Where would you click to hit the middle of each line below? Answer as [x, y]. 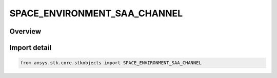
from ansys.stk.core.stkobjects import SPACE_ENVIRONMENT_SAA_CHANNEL [111, 63]
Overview [25, 31]
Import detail [30, 48]
